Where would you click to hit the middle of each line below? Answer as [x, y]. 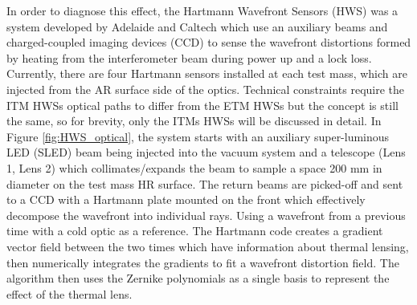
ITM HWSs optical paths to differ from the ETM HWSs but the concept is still [202, 105]
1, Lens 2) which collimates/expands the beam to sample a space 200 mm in [194, 167]
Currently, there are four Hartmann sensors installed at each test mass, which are [207, 73]
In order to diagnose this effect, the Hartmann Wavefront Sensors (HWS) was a [202, 10]
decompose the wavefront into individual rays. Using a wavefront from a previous [206, 215]
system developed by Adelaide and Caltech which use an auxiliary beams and [197, 26]
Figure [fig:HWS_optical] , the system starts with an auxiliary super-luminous [198, 136]
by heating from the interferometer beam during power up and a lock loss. [189, 57]
